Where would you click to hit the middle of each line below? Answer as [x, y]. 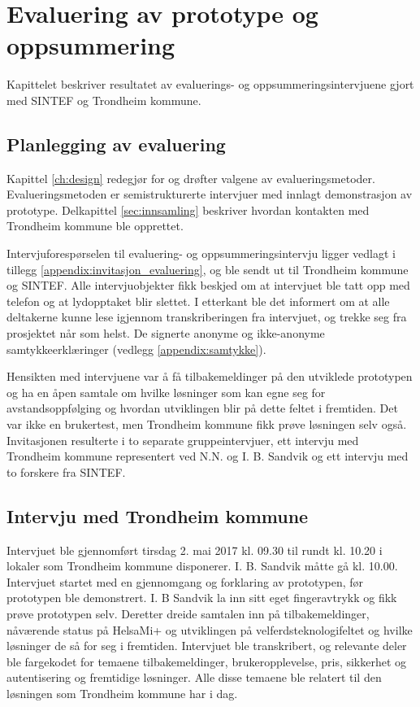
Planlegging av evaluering [116, 144]
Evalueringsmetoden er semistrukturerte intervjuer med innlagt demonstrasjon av [210, 194]
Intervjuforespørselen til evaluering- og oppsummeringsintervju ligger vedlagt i [201, 253]
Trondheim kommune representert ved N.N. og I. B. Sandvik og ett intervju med [208, 456]
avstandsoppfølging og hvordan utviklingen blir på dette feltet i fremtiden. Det [202, 408]
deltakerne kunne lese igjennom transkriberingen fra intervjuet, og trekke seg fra [207, 317]
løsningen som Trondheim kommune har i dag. [122, 693]
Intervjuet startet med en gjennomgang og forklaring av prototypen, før [185, 581]
